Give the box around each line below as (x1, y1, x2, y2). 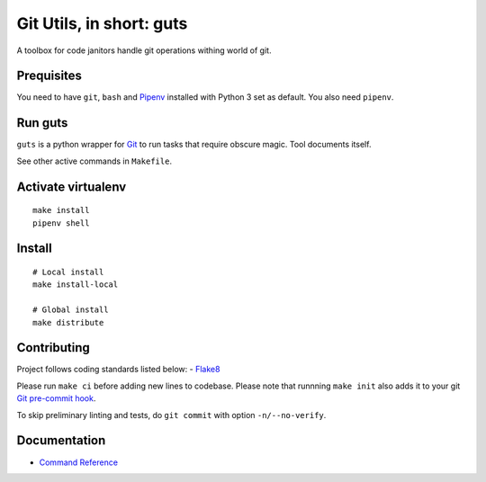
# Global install (32, 305, 109, 315)
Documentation (16, 433, 106, 449)
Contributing (16, 340, 90, 355)
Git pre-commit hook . (16, 393, 96, 404)
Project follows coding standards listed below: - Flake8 (16, 364, 220, 375)
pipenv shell (32, 218, 90, 228)
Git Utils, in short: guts (16, 13, 188, 33)
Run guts (16, 115, 68, 130)
